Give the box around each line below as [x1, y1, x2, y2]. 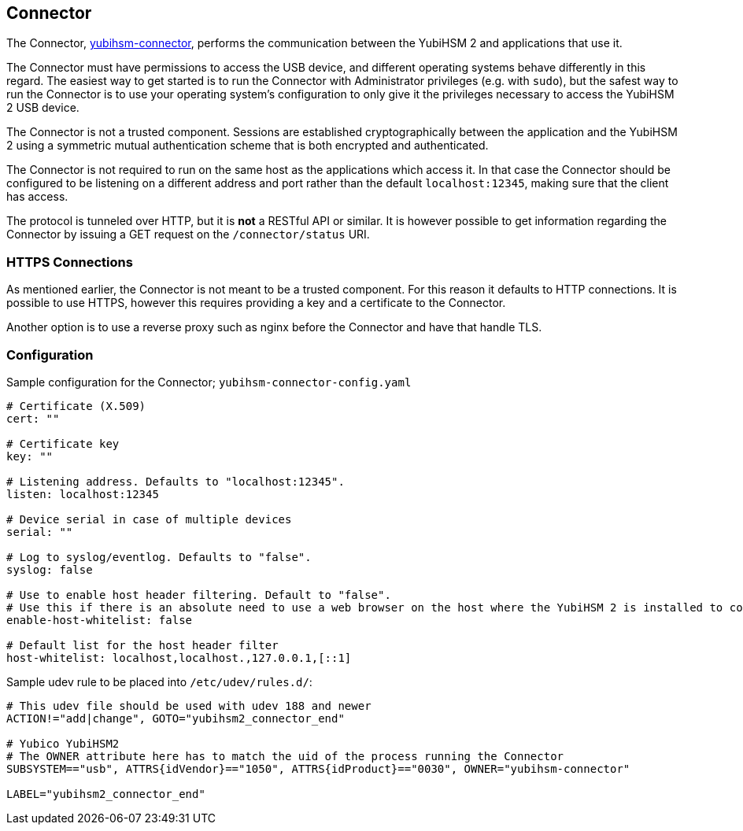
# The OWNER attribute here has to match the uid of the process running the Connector [6, 749, 564, 763]
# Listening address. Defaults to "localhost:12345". [6, 475, 345, 488]
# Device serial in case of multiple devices [6, 512, 292, 526]
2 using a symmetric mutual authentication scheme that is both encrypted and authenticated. [6, 138, 489, 153]
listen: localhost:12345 [6, 487, 159, 500]
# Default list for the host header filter [6, 638, 279, 652]
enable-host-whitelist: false [6, 613, 193, 626]
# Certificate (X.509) [6, 399, 146, 412]
